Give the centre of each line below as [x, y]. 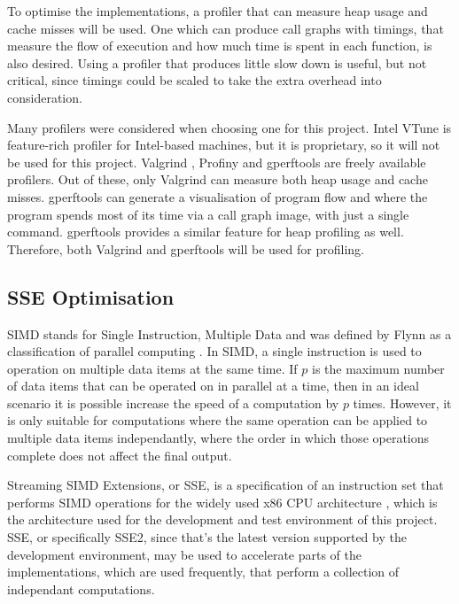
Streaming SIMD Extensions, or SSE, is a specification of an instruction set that [226, 485]
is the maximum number [378, 368]
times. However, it [402, 403]
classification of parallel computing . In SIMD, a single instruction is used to [214, 351]
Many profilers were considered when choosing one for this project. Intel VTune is [229, 127]
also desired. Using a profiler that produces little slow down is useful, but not [217, 62]
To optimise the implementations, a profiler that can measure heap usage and [218, 11]
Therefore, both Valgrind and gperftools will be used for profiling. [186, 248]
